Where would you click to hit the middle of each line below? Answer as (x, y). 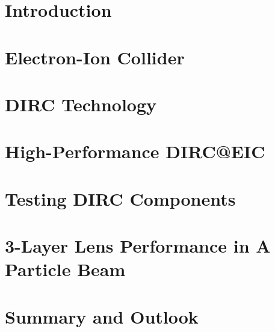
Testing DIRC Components (120, 198)
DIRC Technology (81, 104)
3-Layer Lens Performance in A (138, 246)
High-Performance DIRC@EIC (135, 151)
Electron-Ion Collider (95, 57)
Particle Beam (65, 269)
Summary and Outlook (102, 316)
